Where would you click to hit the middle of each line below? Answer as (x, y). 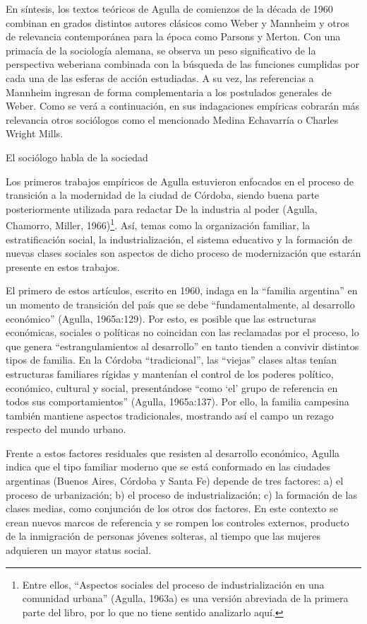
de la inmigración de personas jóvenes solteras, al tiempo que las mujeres (163, 536)
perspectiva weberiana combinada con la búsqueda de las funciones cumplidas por (183, 64)
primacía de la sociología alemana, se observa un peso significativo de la (161, 50)
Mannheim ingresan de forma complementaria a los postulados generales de (169, 92)
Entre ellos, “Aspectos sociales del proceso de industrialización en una (173, 584)
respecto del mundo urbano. (66, 429)
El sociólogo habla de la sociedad (77, 157)
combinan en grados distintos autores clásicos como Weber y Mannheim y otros (178, 22)
